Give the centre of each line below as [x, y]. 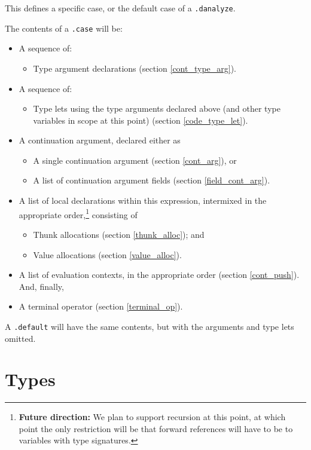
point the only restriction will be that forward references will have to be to [156, 428]
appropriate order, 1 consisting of [78, 213]
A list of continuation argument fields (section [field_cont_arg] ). [152, 180]
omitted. [20, 338]
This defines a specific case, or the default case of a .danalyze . [120, 8]
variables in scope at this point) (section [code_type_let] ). [141, 120]
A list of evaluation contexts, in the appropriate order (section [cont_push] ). [159, 275]
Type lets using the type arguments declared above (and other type [157, 108]
